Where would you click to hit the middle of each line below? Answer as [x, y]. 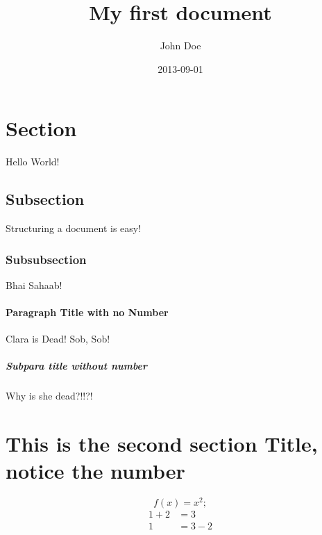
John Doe [180, 46]
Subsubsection [46, 259]
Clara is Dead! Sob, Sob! [58, 339]
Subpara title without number [77, 366]
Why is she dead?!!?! [49, 396]
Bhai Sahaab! [34, 285]
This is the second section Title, [162, 444]
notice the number [95, 471]
